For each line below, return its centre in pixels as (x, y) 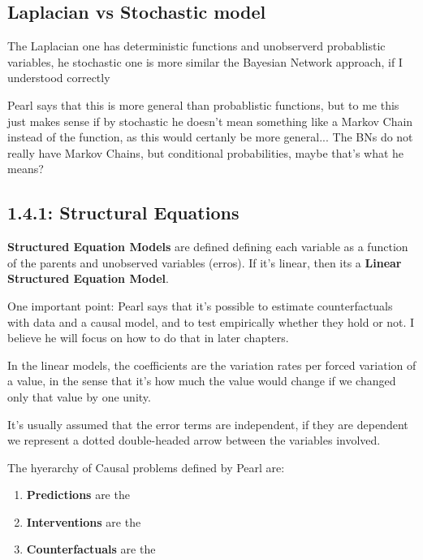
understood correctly (59, 78)
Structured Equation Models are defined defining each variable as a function (208, 247)
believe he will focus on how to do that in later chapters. (148, 338)
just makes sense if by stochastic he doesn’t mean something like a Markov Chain (210, 121)
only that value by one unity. (79, 396)
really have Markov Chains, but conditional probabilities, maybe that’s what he (206, 152)
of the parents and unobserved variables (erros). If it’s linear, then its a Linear (205, 262)
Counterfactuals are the (91, 549)
